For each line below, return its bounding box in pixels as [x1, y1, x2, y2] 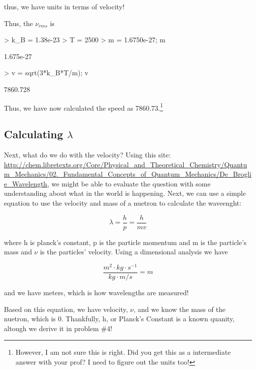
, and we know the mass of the [133, 304, 225, 314]
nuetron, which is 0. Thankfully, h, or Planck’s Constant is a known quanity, [4, 313, 235, 324]
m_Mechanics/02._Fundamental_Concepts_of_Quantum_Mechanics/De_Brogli [4, 169, 252, 179]
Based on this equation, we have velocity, [4, 304, 128, 314]
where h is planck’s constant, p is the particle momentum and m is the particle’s [4, 237, 247, 247]
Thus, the [4, 18, 33, 28]
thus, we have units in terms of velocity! [4, 1, 125, 11]
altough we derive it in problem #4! [4, 323, 112, 333]
